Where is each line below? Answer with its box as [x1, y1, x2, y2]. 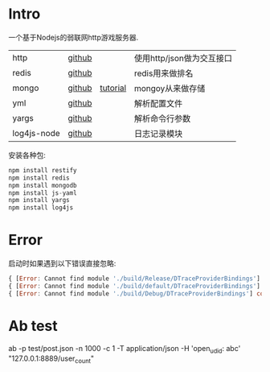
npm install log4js [8, 204, 74, 212]
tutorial [100, 82, 127, 93]
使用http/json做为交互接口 [133, 52, 233, 64]
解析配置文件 [133, 97, 183, 109]
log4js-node [12, 127, 60, 138]
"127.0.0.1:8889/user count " [8, 353, 95, 366]
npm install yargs [8, 196, 70, 205]
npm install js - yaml [8, 188, 78, 197]
